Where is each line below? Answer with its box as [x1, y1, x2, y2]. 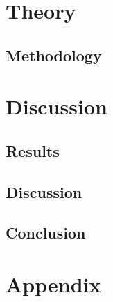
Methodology [6, 44, 102, 66]
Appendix [6, 270, 101, 299]
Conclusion [6, 222, 86, 243]
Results [6, 139, 60, 161]
